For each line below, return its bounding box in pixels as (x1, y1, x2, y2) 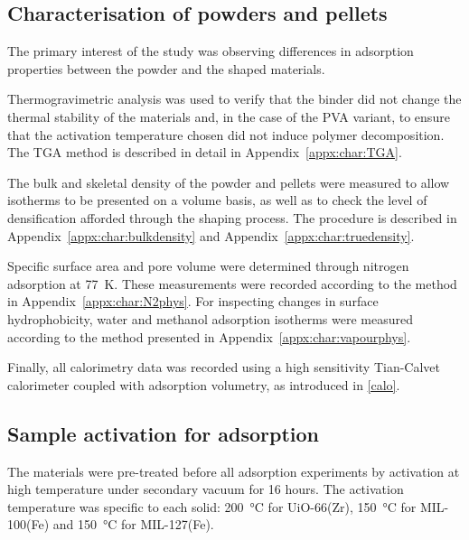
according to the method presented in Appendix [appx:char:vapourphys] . (7, 327, 411, 346)
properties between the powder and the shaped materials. (7, 59, 325, 78)
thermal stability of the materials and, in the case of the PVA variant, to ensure (7, 107, 450, 126)
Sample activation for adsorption (7, 419, 319, 447)
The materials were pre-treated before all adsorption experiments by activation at (7, 461, 460, 480)
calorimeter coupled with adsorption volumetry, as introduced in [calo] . (7, 375, 400, 394)
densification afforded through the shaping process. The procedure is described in (7, 208, 457, 227)
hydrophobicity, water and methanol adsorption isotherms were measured (7, 309, 413, 328)
